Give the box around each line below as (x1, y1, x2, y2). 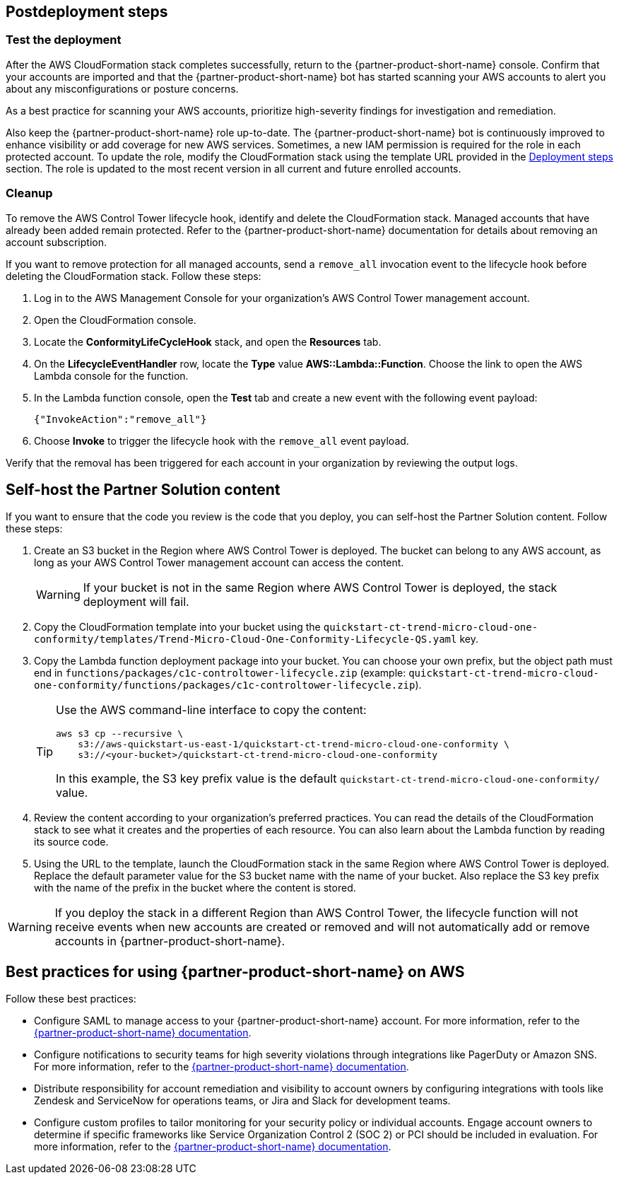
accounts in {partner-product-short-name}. (54, 934, 285, 949)
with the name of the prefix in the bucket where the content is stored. (34, 882, 356, 894)
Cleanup (6, 186, 53, 201)
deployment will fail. (83, 595, 189, 609)
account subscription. (6, 235, 107, 248)
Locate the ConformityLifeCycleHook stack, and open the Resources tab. (34, 335, 382, 348)
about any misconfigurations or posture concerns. (6, 82, 239, 95)
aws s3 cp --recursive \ (56, 728, 184, 740)
